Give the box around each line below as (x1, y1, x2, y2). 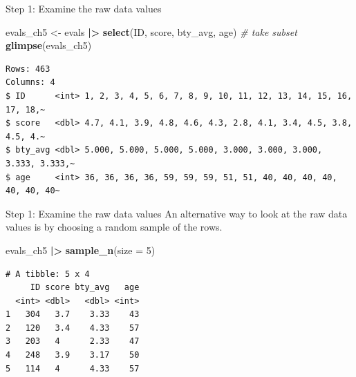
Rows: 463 (6, 64, 50, 74)
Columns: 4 (6, 77, 55, 88)
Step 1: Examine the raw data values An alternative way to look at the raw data (6, 206, 348, 220)
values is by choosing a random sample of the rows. (6, 220, 223, 234)
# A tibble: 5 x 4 (6, 269, 90, 279)
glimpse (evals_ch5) (6, 38, 92, 52)
